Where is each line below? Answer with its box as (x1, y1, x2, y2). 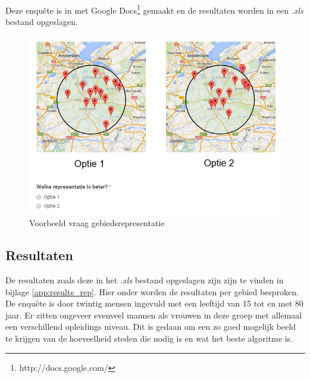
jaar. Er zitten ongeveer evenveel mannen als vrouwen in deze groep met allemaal (5, 308, 302, 321)
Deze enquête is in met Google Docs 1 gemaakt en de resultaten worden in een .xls (5, 2, 303, 16)
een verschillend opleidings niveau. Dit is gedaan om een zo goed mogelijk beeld (5, 320, 296, 333)
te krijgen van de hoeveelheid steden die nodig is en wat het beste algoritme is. (5, 332, 293, 344)
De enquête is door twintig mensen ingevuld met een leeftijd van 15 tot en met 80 (5, 297, 303, 310)
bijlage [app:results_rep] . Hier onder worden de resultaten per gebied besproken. (5, 285, 299, 298)
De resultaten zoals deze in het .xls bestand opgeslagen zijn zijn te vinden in (5, 273, 284, 286)
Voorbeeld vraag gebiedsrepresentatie (29, 217, 165, 229)
